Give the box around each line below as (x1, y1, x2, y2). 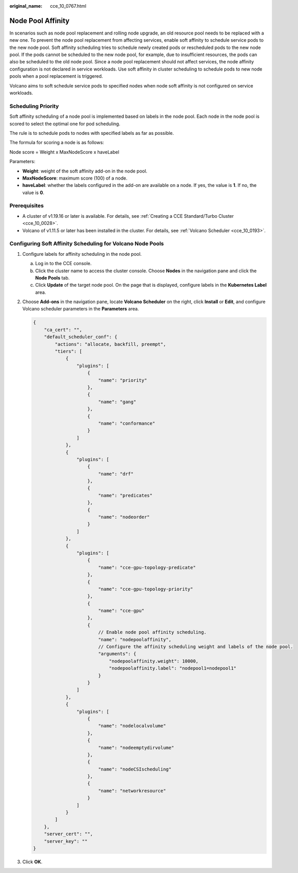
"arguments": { (98, 651, 136, 657)
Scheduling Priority (9, 102, 59, 110)
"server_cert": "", (44, 831, 94, 837)
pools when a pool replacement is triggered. (9, 73, 103, 79)
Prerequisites (9, 202, 44, 209)
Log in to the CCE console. (35, 260, 92, 267)
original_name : (9, 3, 43, 9)
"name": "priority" (98, 377, 147, 383)
